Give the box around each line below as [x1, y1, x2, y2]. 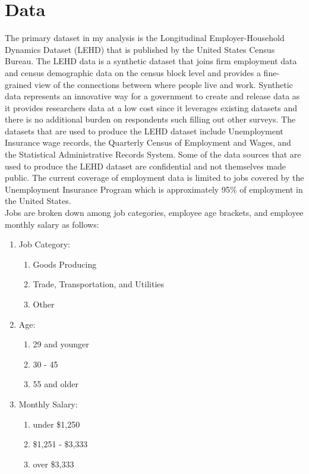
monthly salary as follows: [5, 218, 99, 230]
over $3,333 [33, 457, 74, 470]
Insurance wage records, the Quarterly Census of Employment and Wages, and [5, 136, 291, 149]
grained [5, 78, 32, 90]
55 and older [33, 378, 78, 390]
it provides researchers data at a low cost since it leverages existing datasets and [5, 101, 297, 114]
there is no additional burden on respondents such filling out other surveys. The [5, 113, 296, 125]
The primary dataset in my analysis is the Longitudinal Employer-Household [5, 32, 285, 44]
